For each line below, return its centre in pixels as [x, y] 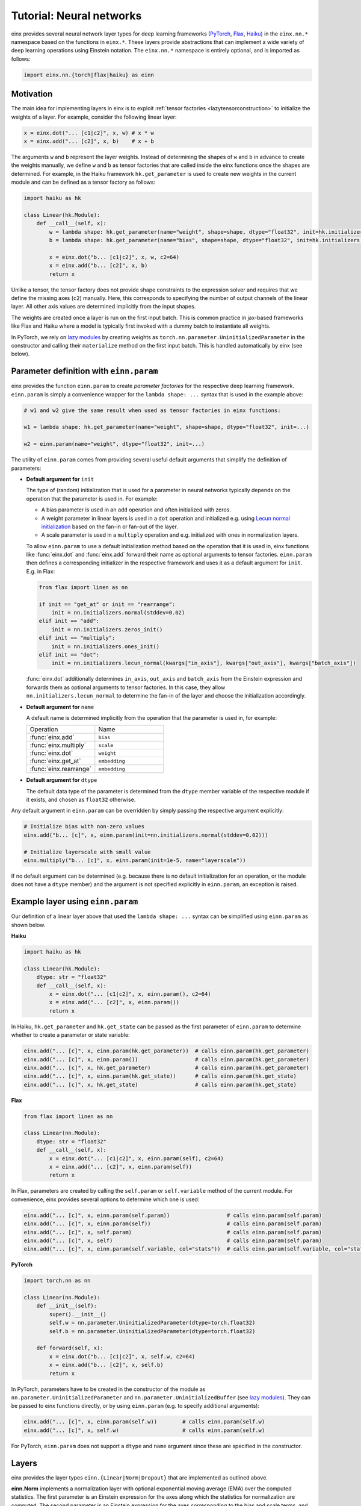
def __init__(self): [67, 1306]
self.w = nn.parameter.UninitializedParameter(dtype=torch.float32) [152, 1323]
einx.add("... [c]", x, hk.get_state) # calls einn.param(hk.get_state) [160, 1085]
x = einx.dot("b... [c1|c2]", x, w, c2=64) [114, 257]
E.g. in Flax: [41, 571]
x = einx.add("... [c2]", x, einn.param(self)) [121, 1167]
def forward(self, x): [70, 1348]
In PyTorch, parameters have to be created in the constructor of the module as [108, 1389]
